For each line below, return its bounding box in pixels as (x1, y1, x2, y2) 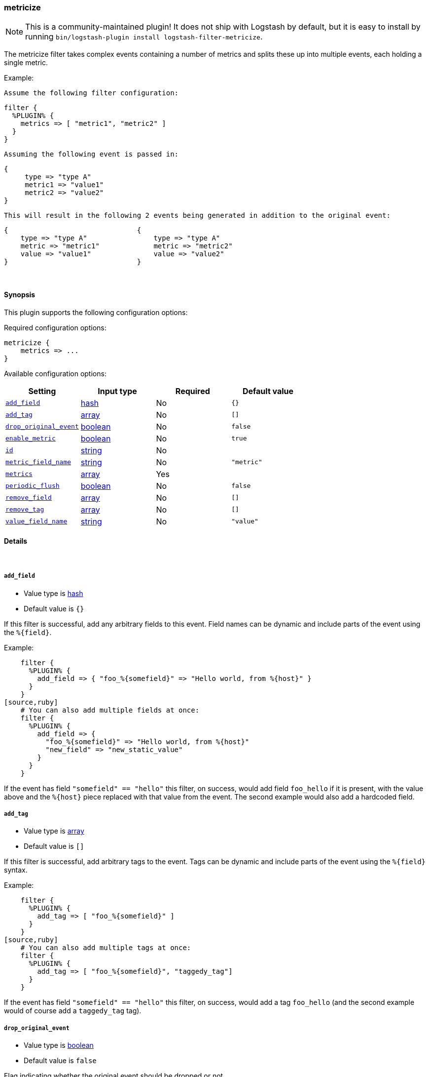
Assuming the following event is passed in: (4, 150, 179, 159)
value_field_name (5, 518, 68, 525)
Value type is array (24, 827, 84, 836)
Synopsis (4, 290, 36, 299)
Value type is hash (24, 589, 83, 598)
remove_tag (5, 506, 44, 514)
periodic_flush (5, 482, 60, 490)
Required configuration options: (4, 323, 107, 332)
